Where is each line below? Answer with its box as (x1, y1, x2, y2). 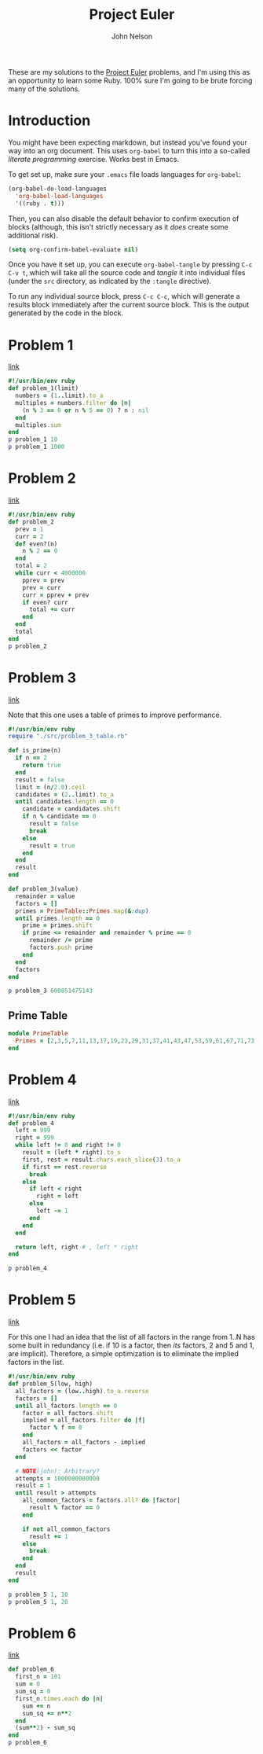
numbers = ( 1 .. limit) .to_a (15, 392, 104, 400)
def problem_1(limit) (8, 384, 79, 392)
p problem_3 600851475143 (8, 987, 93, 995)
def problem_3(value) (8, 885, 79, 893)
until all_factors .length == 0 (15, 1402, 118, 1410)
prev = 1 (15, 525, 44, 533)
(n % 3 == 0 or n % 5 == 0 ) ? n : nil (22, 406, 149, 414)
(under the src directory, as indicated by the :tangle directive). (8, 277, 212, 286)
